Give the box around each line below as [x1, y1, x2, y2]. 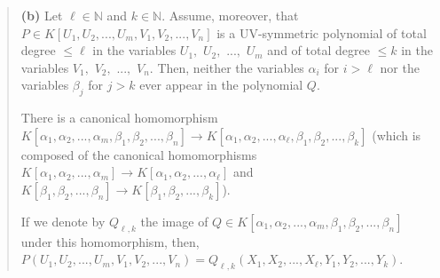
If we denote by [20, 211, 106, 230]
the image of [140, 211, 208, 230]
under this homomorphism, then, [20, 232, 200, 250]
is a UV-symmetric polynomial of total [216, 23, 427, 42]
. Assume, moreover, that [161, 6, 299, 24]
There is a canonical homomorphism [20, 108, 218, 127]
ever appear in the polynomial [139, 75, 303, 94]
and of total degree [267, 41, 370, 60]
